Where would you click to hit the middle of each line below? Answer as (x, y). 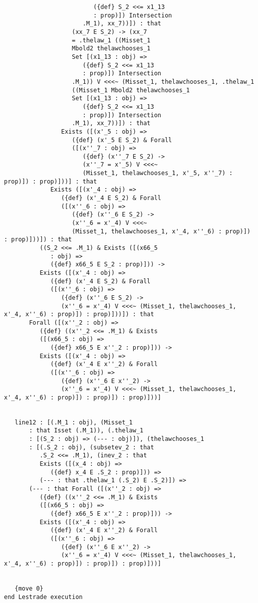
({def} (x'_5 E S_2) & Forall (122, 140)
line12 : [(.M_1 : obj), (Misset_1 (74, 422)
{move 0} (29, 588)
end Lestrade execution (43, 597)
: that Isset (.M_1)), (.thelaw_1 (86, 431)
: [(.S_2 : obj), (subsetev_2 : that (92, 447)
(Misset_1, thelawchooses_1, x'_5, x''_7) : (158, 173)
